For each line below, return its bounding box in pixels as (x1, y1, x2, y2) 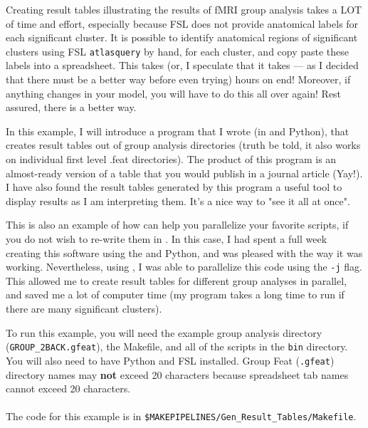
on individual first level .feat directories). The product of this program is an (6, 152, 337, 166)
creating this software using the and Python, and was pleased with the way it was (6, 245, 363, 260)
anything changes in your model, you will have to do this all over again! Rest (6, 85, 342, 100)
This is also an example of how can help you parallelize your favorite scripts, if (6, 217, 349, 232)
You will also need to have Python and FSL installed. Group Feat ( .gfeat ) (6, 353, 335, 367)
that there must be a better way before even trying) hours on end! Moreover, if (6, 72, 351, 87)
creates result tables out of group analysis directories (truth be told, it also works (6, 137, 361, 152)
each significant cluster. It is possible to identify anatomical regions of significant (6, 30, 358, 45)
